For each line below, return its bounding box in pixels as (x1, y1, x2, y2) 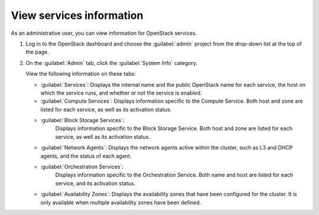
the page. (25, 48, 50, 56)
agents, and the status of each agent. (40, 152, 132, 159)
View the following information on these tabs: (25, 70, 136, 77)
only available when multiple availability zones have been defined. (40, 198, 201, 206)
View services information (11, 9, 144, 22)
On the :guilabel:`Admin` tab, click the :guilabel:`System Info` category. (25, 59, 198, 66)
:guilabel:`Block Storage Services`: (40, 117, 125, 124)
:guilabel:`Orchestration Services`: (40, 163, 124, 171)
